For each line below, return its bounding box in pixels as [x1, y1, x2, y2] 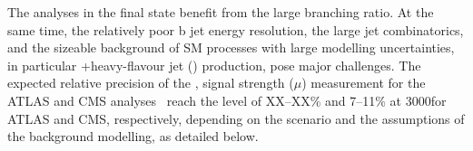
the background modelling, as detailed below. [7, 127, 259, 146]
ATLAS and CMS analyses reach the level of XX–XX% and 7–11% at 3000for [7, 90, 447, 109]
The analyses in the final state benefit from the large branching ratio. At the [7, 3, 434, 21]
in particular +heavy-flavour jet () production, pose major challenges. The [7, 55, 421, 74]
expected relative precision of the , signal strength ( [7, 73, 294, 92]
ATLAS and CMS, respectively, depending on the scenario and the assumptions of [7, 109, 465, 127]
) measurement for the [301, 73, 426, 92]
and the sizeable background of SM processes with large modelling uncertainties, [7, 38, 455, 57]
